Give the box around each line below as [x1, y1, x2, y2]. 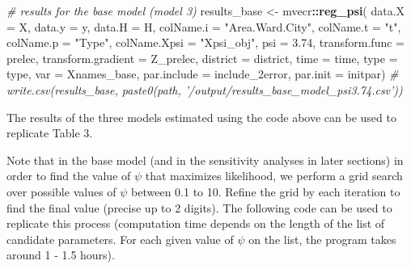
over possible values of [6, 183, 117, 200]
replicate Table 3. [6, 124, 93, 141]
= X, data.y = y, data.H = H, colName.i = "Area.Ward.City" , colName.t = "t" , [6, 18, 401, 35]
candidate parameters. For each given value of [6, 230, 234, 247]
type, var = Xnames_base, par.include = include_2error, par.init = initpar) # [6, 65, 399, 82]
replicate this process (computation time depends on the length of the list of [6, 215, 385, 232]
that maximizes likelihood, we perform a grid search [145, 167, 403, 184]
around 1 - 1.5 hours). [6, 246, 115, 263]
